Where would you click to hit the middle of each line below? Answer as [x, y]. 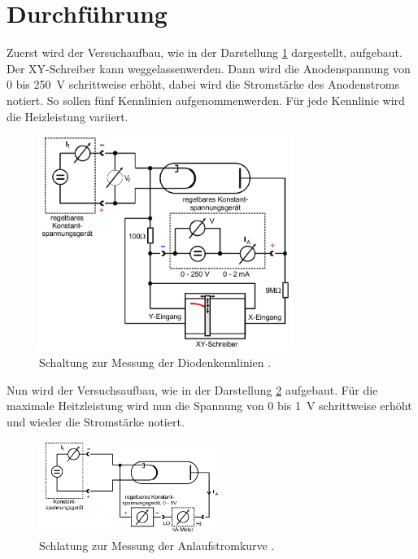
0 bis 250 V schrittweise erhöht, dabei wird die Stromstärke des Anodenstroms [203, 84]
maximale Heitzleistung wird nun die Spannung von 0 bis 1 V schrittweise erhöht [209, 406]
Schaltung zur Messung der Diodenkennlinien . [155, 362]
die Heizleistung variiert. [67, 116]
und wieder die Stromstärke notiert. [96, 422]
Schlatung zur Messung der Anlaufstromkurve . [157, 545]
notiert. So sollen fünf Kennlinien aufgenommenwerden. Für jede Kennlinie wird [206, 100]
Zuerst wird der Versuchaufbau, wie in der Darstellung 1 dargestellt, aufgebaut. [205, 52]
